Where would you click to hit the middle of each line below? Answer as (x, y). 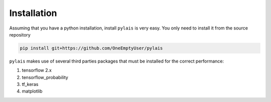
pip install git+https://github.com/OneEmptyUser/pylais (91, 48)
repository (20, 34)
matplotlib (32, 91)
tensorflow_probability (45, 77)
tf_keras (30, 84)
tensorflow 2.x (37, 70)
